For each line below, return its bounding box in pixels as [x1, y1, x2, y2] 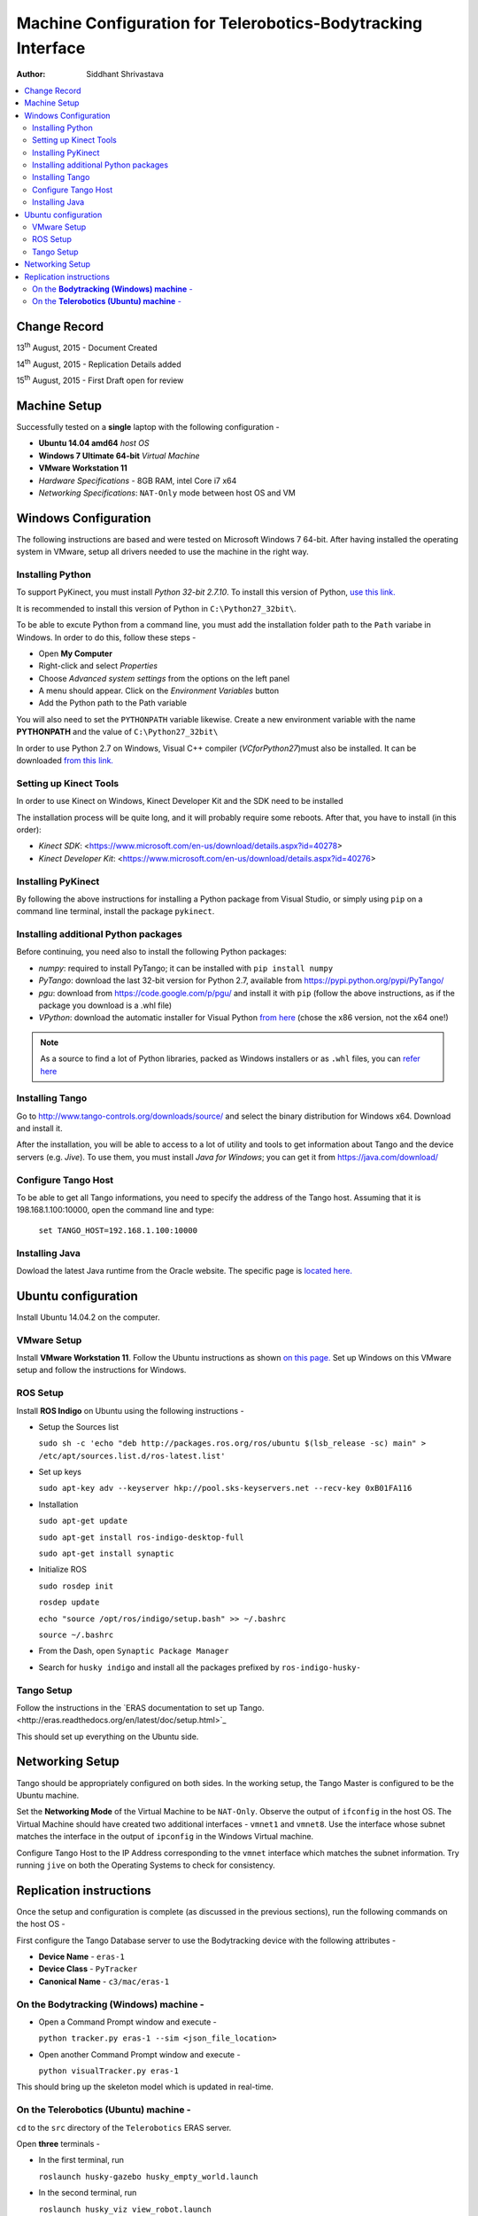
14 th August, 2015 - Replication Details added [16, 357, 181, 370]
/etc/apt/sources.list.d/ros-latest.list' [38, 1450, 226, 1461]
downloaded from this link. [16, 755, 114, 766]
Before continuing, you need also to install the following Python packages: [16, 947, 287, 957]
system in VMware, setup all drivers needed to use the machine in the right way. [16, 546, 309, 558]
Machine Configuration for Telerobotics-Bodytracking [16, 13, 423, 33]
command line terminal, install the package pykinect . [16, 906, 215, 917]
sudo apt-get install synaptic [38, 1549, 174, 1559]
